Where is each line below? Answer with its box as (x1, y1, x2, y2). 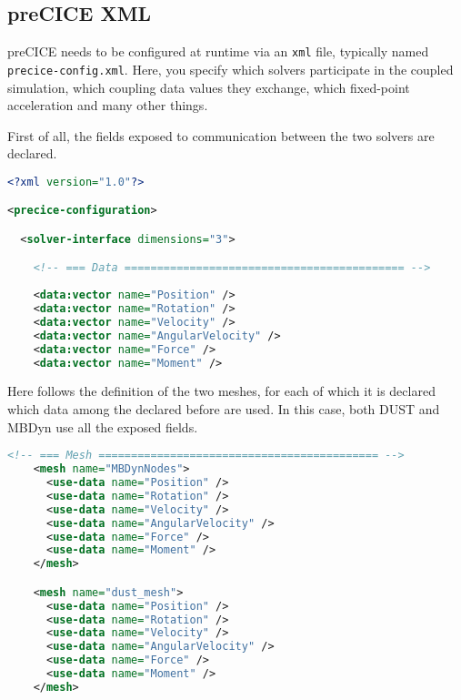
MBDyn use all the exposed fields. (7, 417, 198, 436)
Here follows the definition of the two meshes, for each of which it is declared (7, 381, 436, 401)
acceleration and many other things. (7, 96, 208, 115)
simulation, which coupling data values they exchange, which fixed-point (7, 77, 410, 96)
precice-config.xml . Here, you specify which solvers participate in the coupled (7, 59, 454, 78)
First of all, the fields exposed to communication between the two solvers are (7, 126, 435, 145)
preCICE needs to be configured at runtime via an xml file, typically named (7, 42, 429, 61)
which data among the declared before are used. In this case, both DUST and (7, 400, 440, 419)
